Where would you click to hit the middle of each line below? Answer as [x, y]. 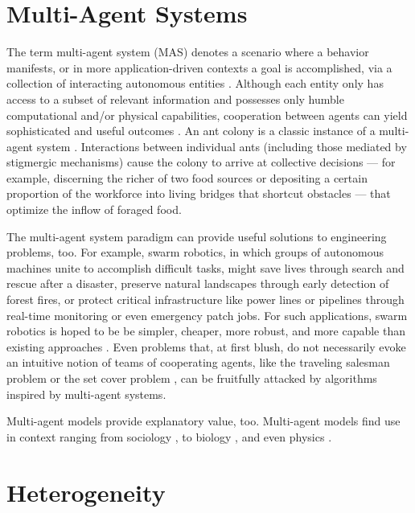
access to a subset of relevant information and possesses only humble [175, 98]
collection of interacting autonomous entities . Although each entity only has [195, 83]
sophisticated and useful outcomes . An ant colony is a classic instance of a [191, 131]
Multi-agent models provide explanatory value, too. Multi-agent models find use [203, 421]
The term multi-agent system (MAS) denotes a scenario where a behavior [188, 52]
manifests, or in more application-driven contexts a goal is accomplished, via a [199, 67]
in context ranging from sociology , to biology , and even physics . [169, 436]
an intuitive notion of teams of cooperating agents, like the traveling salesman [198, 362]
